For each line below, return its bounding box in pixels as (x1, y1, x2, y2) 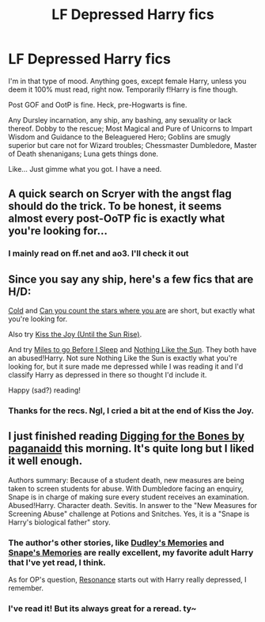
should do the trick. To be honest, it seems (8, 199, 222, 213)
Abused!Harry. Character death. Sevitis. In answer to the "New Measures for (8, 500, 258, 510)
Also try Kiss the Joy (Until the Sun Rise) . (8, 330, 142, 339)
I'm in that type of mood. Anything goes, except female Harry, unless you (8, 76, 247, 85)
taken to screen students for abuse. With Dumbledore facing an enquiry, (8, 484, 244, 493)
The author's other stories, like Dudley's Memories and (8, 537, 225, 548)
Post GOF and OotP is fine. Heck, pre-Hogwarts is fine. (8, 100, 187, 109)
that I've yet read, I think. (8, 556, 107, 567)
